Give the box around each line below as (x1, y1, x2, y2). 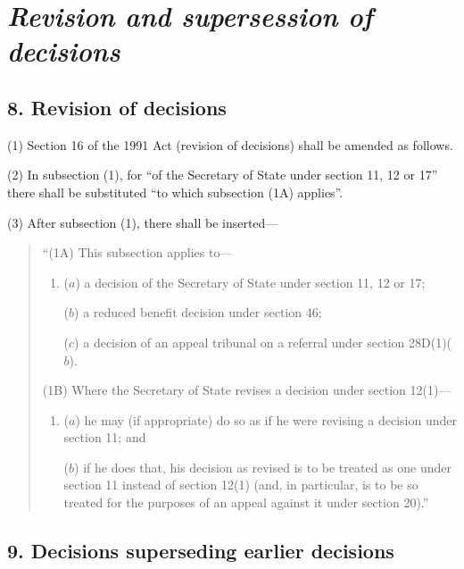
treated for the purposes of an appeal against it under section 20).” (63, 493, 429, 512)
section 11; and (63, 428, 146, 447)
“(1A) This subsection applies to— (42, 243, 233, 262)
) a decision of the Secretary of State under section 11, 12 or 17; (75, 272, 426, 291)
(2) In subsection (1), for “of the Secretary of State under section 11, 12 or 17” (7, 165, 438, 184)
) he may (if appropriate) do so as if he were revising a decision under (75, 410, 457, 429)
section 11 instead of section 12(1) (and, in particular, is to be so (63, 475, 418, 494)
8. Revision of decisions (7, 93, 227, 121)
